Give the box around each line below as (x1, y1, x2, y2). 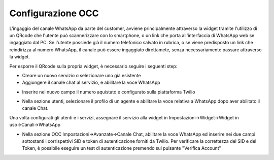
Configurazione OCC (9, 8, 99, 19)
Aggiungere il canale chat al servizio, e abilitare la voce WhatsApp (22, 79, 160, 86)
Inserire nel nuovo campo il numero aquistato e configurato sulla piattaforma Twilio (22, 89, 195, 95)
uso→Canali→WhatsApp (9, 122, 61, 128)
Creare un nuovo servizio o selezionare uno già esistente (22, 72, 141, 78)
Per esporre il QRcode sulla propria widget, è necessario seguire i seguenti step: (9, 63, 178, 69)
